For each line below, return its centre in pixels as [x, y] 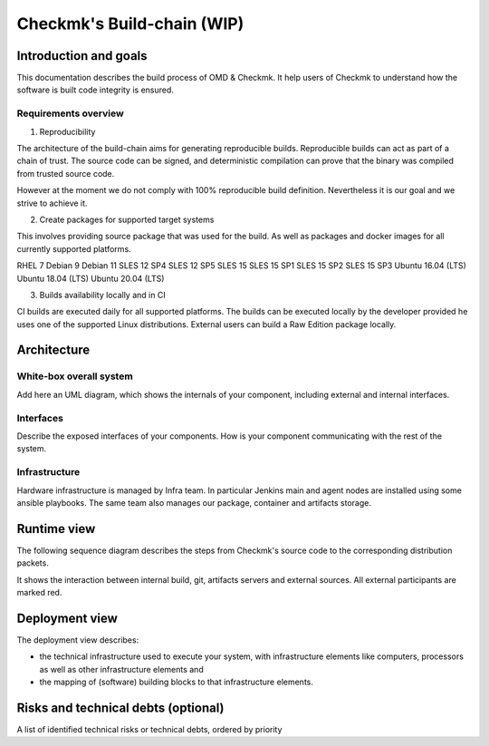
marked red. [39, 592]
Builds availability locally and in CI [103, 295]
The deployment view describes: [78, 640]
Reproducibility [67, 131]
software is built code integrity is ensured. [95, 90]
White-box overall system [75, 376]
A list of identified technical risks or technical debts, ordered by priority [149, 729]
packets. [33, 563]
